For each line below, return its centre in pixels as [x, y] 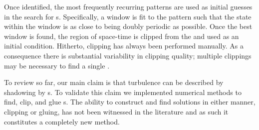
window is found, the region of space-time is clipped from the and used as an [122, 36]
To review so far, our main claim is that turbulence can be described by [114, 82]
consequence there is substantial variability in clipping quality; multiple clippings [128, 55]
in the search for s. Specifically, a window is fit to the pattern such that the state [128, 16]
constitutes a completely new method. [62, 121]
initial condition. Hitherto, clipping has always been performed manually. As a [124, 46]
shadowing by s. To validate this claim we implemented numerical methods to [123, 92]
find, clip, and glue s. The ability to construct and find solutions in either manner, [130, 102]
